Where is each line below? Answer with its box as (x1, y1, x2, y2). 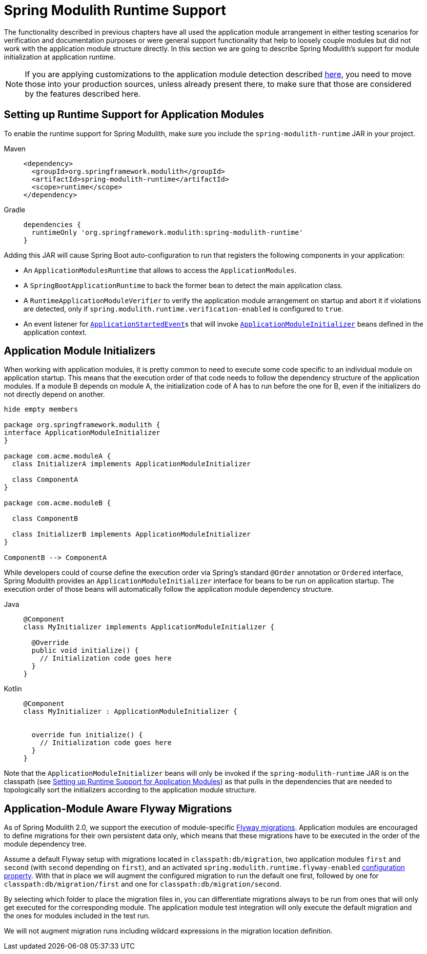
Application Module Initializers (4, 345, 156, 357)
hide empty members (4, 405, 78, 414)
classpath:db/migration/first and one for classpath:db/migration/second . (4, 880, 282, 889)
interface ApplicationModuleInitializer (4, 429, 161, 437)
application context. (23, 328, 87, 336)
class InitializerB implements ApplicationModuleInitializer (12, 530, 251, 539)
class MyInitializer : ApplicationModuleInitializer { (23, 707, 238, 716)
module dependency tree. (4, 840, 87, 849)
